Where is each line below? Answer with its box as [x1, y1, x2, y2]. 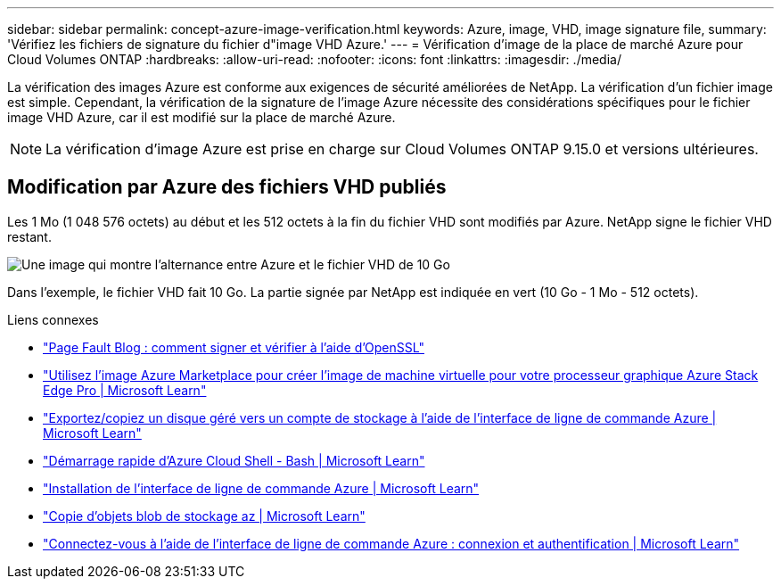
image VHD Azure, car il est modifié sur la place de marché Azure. [7, 110, 396, 125]
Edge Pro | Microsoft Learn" [43, 382, 207, 398]
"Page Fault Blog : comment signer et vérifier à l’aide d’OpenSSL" [43, 339, 424, 355]
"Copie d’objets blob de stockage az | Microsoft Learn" [43, 508, 366, 524]
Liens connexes [7, 311, 99, 327]
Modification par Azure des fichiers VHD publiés [7, 176, 447, 199]
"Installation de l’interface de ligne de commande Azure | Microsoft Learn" [43, 480, 480, 496]
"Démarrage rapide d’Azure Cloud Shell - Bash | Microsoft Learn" [43, 452, 425, 468]
